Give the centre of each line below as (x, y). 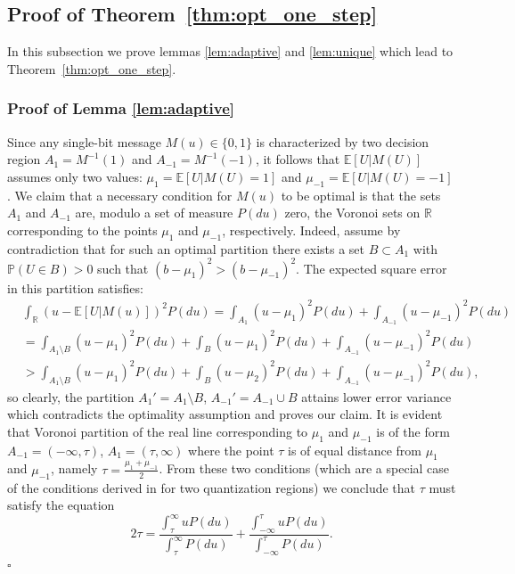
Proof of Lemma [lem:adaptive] (121, 108)
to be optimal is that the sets (361, 195)
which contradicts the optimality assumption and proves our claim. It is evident (225, 414)
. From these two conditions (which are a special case (304, 468)
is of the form (413, 431)
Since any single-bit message (84, 141)
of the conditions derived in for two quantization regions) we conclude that (212, 487)
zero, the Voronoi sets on (352, 213)
